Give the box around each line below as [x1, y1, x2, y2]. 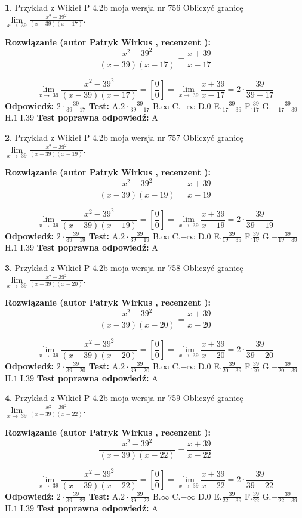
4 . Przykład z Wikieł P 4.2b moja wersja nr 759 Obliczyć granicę [5, 391, 244, 404]
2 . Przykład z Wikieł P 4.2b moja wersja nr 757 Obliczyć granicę [5, 131, 244, 144]
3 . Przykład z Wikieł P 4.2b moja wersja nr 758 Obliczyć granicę [5, 261, 244, 274]
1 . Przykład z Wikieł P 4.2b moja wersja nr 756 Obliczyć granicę [5, 1, 244, 13]
